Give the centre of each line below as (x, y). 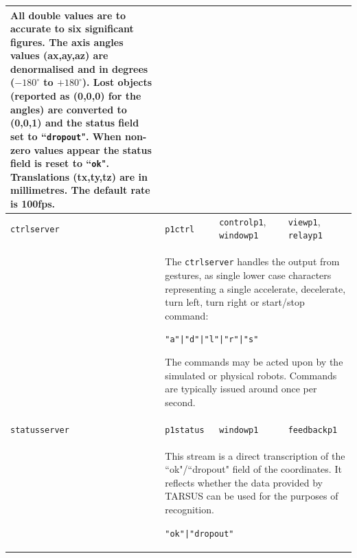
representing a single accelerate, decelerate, (255, 288)
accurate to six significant (72, 29)
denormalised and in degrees (79, 68)
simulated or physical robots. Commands (251, 375)
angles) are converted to (69, 109)
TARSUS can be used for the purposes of (252, 496)
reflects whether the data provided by (244, 482)
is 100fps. (33, 203)
